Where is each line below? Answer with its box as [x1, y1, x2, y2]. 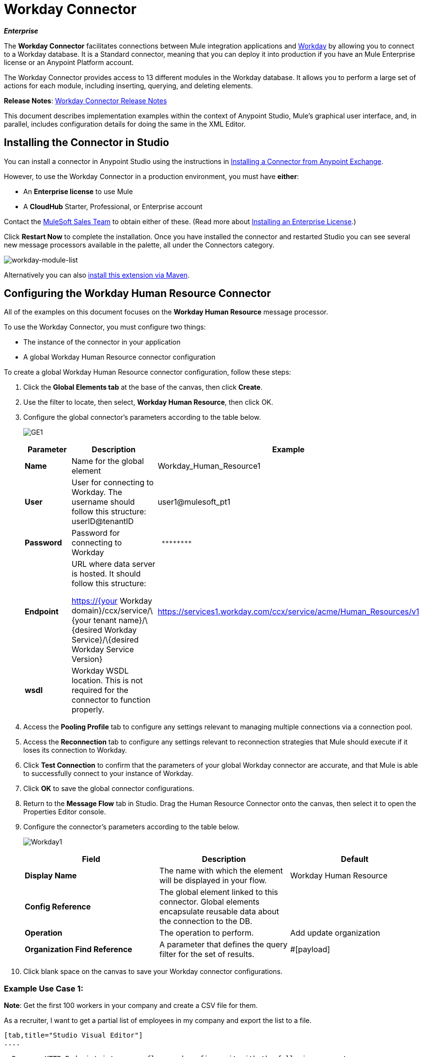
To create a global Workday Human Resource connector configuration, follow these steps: [4, 368, 291, 377]
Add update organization [290, 928, 380, 938]
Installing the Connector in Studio [4, 136, 169, 149]
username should [71, 497, 135, 507]
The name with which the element [159, 866, 283, 876]
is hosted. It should [71, 569, 141, 579]
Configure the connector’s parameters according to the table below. [23, 823, 240, 831]
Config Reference [25, 902, 91, 912]
